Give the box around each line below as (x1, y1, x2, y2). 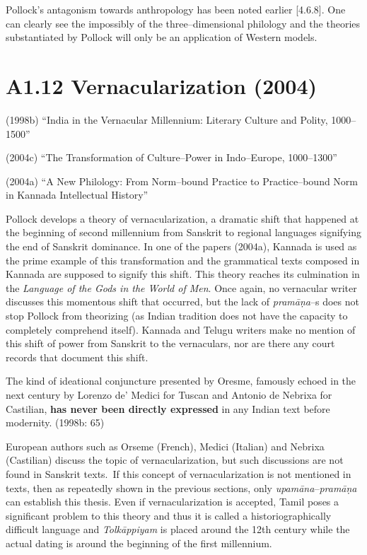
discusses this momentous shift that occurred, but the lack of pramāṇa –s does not (6, 294, 359, 309)
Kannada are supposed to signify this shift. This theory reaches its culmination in (6, 267, 360, 281)
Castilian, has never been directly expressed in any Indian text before (6, 401, 330, 416)
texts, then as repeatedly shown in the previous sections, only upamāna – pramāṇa (6, 480, 357, 495)
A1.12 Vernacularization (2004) (6, 71, 318, 100)
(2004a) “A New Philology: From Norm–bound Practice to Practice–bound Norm (6, 173, 359, 188)
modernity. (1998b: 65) (6, 415, 105, 430)
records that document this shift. (6, 349, 148, 364)
